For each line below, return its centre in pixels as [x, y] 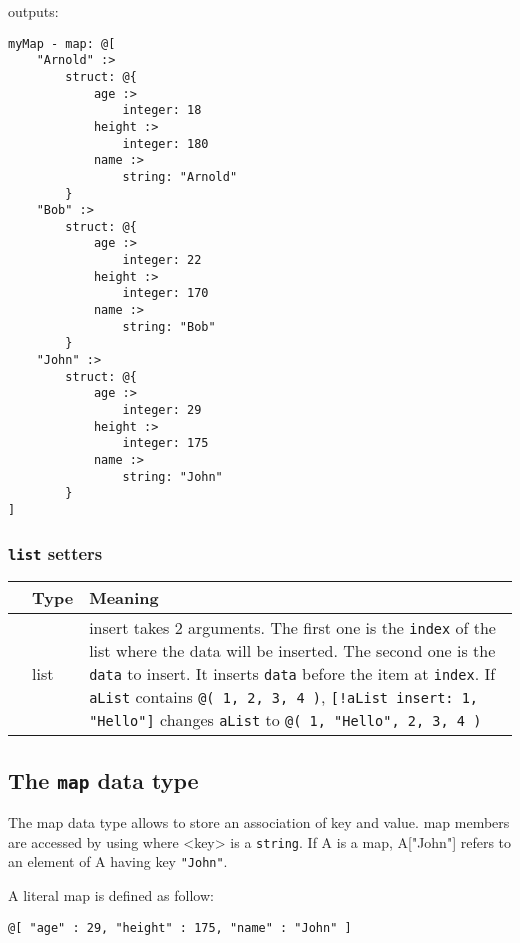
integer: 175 [165, 443]
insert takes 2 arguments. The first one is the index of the [292, 628]
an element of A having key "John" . [118, 861]
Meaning [124, 598]
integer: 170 [165, 293]
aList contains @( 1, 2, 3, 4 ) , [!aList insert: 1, [284, 697]
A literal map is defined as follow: [111, 895]
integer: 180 [165, 143]
